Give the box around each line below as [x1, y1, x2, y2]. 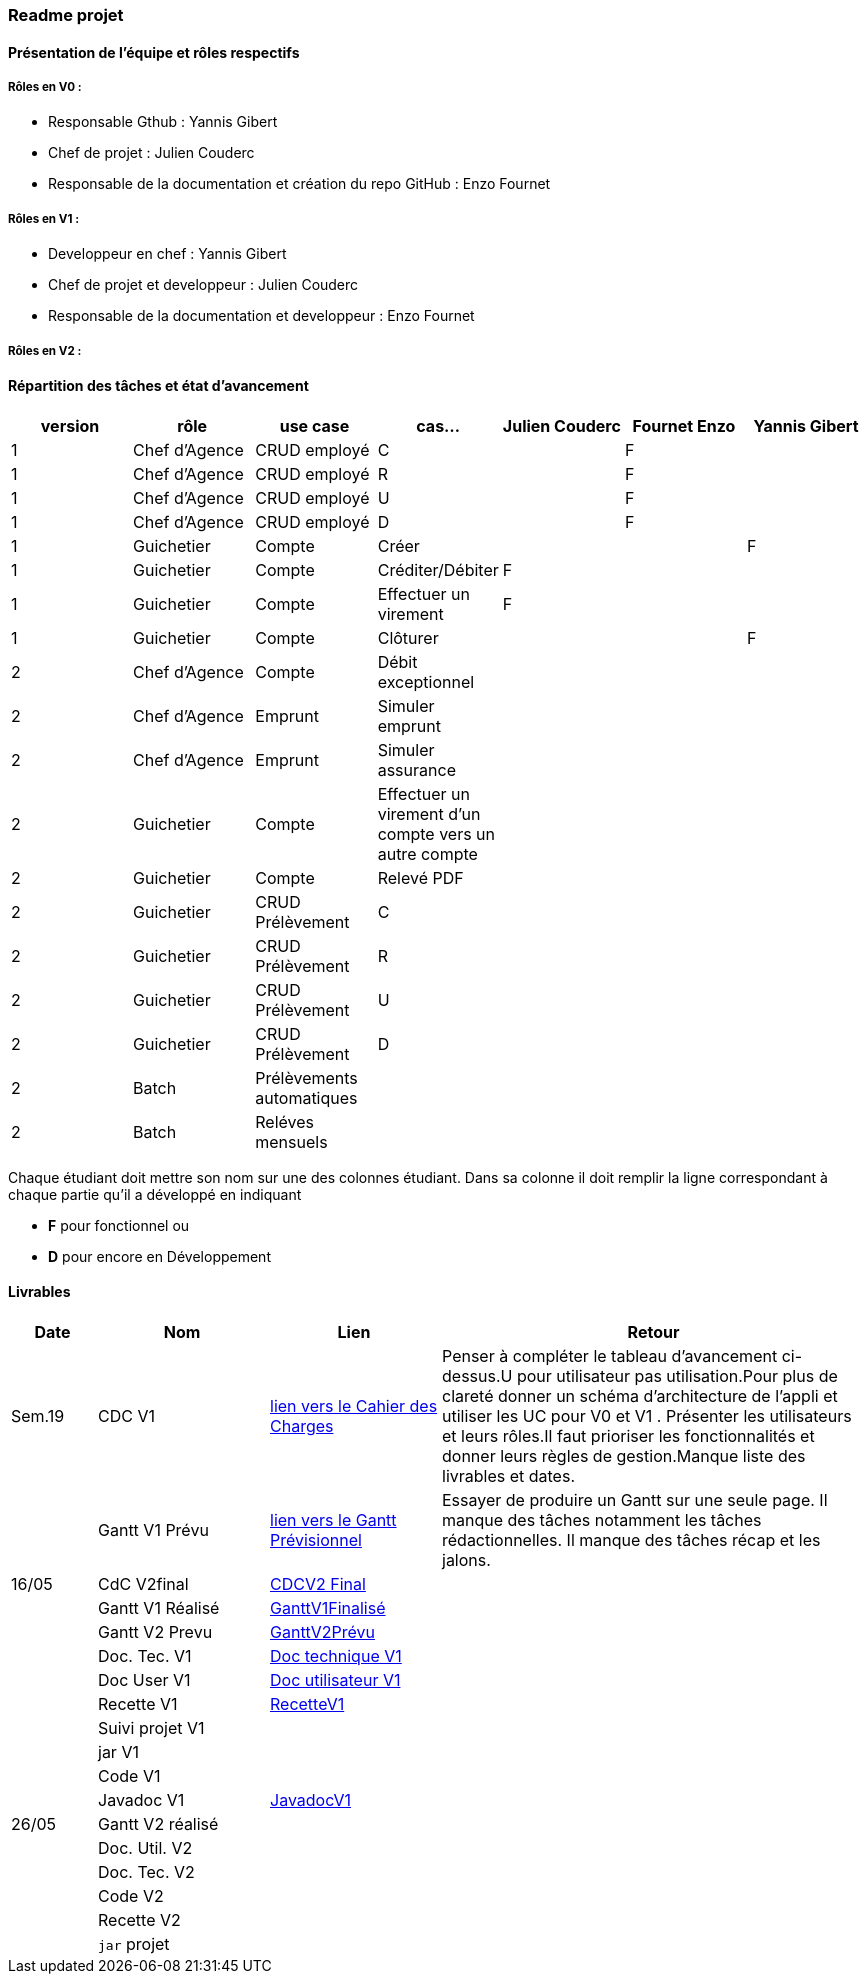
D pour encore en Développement [48, 1247, 271, 1265]
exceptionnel [377, 671, 475, 692]
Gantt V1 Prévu [98, 1519, 209, 1540]
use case [279, 415, 350, 436]
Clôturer [377, 627, 439, 648]
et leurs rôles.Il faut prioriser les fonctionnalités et [442, 1425, 815, 1446]
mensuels [255, 1131, 328, 1152]
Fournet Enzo [632, 415, 736, 436]
